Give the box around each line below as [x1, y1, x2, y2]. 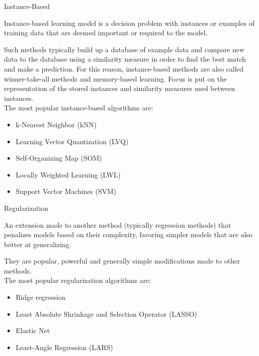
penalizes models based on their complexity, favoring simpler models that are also [4, 229, 253, 240]
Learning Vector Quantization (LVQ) [15, 136, 129, 146]
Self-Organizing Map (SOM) [15, 153, 102, 163]
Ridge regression [15, 292, 66, 302]
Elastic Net [15, 325, 50, 336]
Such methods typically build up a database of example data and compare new [4, 44, 245, 54]
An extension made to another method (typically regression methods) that [4, 219, 231, 230]
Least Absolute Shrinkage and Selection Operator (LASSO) [15, 308, 197, 319]
